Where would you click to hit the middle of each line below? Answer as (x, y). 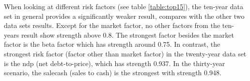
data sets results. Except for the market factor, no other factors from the (112, 25)
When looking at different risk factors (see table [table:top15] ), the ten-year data (124, 6)
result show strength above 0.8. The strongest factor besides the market (127, 34)
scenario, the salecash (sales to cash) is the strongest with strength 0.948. (113, 73)
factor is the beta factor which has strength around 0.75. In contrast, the (112, 44)
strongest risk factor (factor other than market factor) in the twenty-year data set (125, 53)
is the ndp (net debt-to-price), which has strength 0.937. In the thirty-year (115, 63)
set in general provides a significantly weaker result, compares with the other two (124, 16)
